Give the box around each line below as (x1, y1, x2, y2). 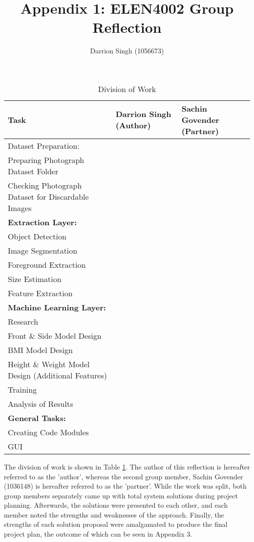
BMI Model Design (8, 344, 73, 355)
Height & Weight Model (8, 358, 90, 370)
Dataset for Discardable (8, 190, 89, 202)
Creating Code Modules (8, 426, 89, 438)
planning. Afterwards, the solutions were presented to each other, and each (4, 500, 228, 510)
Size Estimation (8, 273, 62, 284)
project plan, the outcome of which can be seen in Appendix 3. (4, 529, 192, 539)
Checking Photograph (8, 179, 82, 191)
